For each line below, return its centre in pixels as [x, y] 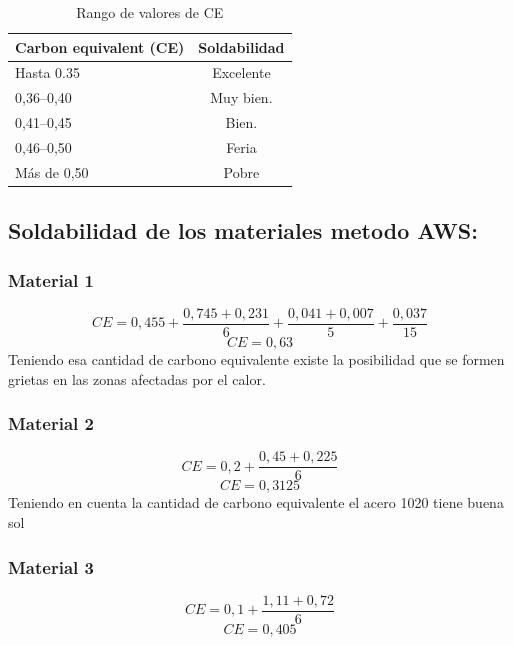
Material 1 [51, 279]
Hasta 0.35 [48, 72]
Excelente [241, 72]
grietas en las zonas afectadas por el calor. [137, 378]
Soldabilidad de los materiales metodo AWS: [243, 230]
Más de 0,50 [52, 171]
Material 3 [51, 566]
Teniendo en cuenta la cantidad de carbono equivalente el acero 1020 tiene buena [256, 502]
